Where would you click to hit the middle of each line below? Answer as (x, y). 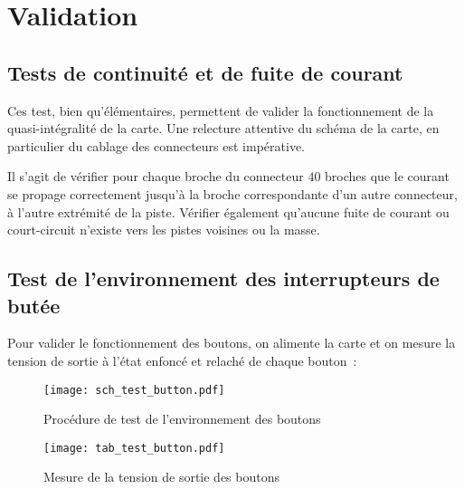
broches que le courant (387, 176)
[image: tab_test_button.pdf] (134, 448)
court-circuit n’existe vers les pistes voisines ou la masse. (164, 230)
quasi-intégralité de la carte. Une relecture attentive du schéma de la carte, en (223, 128)
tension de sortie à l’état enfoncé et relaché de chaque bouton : (182, 360)
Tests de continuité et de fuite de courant (205, 72)
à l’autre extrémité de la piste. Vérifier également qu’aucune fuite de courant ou (228, 211)
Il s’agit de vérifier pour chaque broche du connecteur (156, 176)
